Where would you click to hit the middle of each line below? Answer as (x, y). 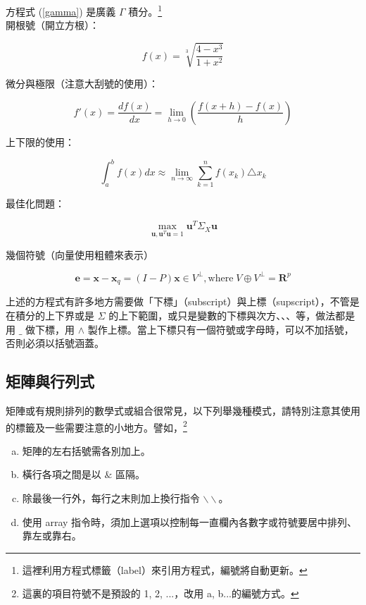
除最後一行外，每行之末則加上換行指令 (111, 498)
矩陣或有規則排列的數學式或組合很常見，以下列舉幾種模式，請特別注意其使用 (183, 410)
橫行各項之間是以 (62, 474)
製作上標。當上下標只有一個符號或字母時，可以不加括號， (221, 329)
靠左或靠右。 (52, 536)
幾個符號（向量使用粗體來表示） (80, 254)
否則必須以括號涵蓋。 (55, 343)
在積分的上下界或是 (50, 315)
